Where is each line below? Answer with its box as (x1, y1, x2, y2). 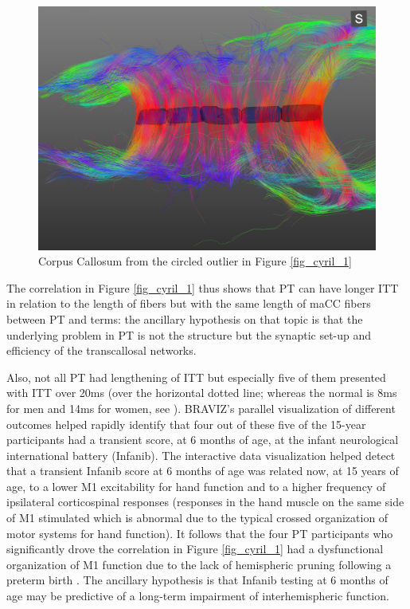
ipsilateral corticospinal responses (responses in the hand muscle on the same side (6, 493, 404, 510)
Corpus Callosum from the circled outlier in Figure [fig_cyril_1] (38, 253, 352, 269)
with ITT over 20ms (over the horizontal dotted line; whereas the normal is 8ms (6, 384, 397, 401)
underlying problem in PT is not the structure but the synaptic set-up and (6, 326, 372, 343)
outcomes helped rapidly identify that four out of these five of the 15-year (6, 415, 366, 432)
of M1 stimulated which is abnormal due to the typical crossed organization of (6, 509, 389, 526)
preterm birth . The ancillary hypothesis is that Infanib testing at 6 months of (6, 572, 389, 588)
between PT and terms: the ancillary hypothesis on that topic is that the (6, 310, 363, 327)
